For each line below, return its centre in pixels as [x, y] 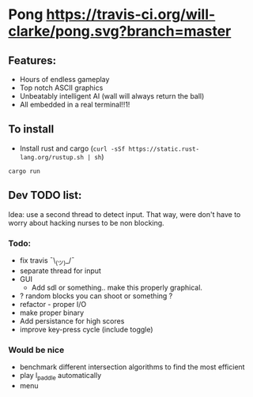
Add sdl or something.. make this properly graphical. [117, 287]
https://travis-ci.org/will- [131, 15]
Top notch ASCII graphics [61, 88]
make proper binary [52, 313]
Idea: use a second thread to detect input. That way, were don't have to [125, 214]
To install [31, 129]
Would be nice [36, 350]
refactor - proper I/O [53, 304]
